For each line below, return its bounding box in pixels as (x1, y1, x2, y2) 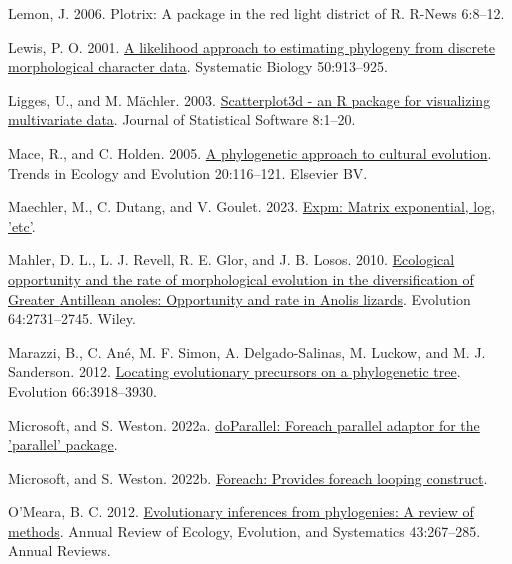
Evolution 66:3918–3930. (8, 380, 157, 401)
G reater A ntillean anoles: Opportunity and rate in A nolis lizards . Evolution (8, 288, 471, 309)
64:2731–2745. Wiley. (8, 308, 136, 329)
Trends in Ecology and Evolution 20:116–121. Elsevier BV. (8, 162, 368, 183)
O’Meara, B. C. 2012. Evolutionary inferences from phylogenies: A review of (8, 501, 474, 522)
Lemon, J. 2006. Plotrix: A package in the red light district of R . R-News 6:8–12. (8, 3, 505, 23)
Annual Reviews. (8, 540, 111, 561)
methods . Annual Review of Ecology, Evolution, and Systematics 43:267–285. (8, 520, 481, 541)
